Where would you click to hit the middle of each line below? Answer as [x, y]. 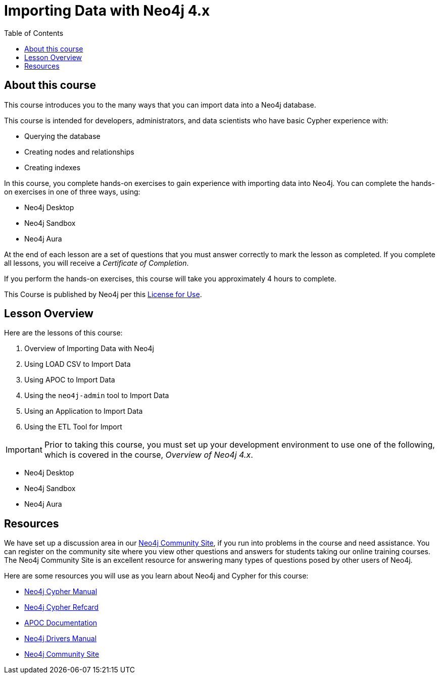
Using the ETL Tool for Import [73, 427]
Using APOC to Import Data [70, 380]
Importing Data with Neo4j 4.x [107, 11]
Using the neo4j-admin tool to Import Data [97, 396]
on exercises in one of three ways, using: [72, 191]
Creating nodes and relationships [79, 152]
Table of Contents [34, 33]
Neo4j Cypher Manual [61, 592]
